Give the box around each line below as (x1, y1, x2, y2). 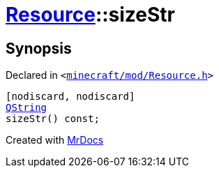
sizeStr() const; (6, 113, 100, 125)
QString (6, 102, 47, 114)
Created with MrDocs (6, 134, 104, 146)
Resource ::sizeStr (6, 3, 176, 27)
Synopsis (6, 39, 72, 57)
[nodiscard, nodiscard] (6, 91, 135, 103)
